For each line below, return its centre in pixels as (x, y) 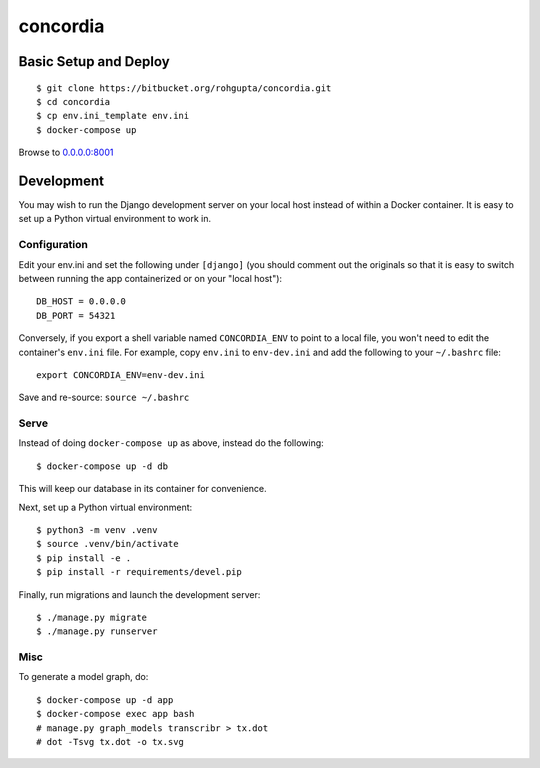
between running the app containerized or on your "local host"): (150, 278)
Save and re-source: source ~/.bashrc (104, 397)
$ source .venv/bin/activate (107, 544)
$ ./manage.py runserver (97, 631)
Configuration (53, 245)
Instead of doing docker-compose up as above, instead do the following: (171, 443)
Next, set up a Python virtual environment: (105, 507)
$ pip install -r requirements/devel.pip (139, 572)
